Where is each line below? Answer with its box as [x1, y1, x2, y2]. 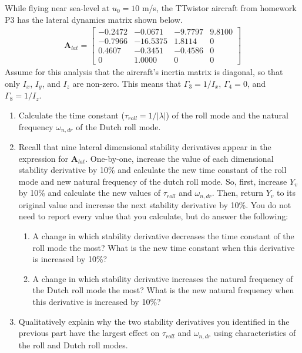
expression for [18, 152, 69, 164]
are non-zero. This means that [72, 77, 182, 89]
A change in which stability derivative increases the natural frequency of [32, 272, 293, 284]
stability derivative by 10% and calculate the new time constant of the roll [18, 164, 287, 176]
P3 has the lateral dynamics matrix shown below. [5, 13, 183, 25]
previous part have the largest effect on [18, 327, 160, 339]
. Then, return [212, 186, 263, 199]
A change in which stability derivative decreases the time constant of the [32, 230, 294, 242]
